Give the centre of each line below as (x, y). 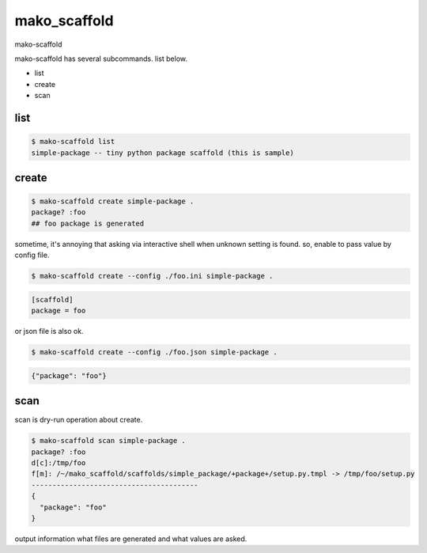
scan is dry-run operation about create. (79, 420)
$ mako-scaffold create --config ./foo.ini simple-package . (152, 276)
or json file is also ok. (49, 331)
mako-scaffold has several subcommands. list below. (101, 59)
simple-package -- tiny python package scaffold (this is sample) (162, 153)
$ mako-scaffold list (73, 142)
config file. (32, 255)
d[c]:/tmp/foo (59, 463)
